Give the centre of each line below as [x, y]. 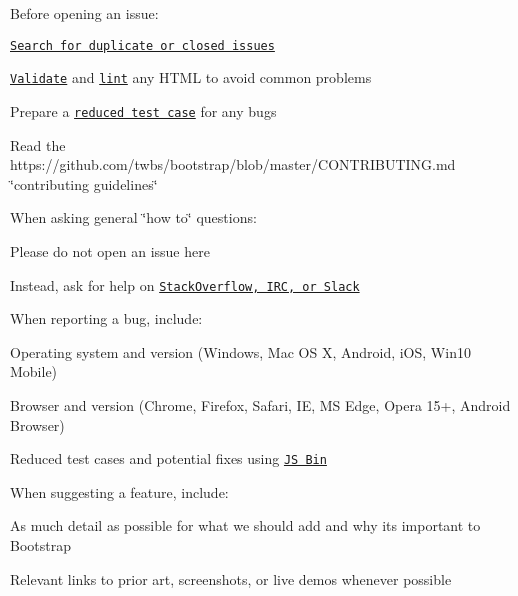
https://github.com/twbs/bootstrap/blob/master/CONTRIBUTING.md [233, 164]
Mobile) [34, 371]
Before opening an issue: [84, 13]
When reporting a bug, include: [106, 318]
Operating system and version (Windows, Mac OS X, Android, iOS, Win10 [240, 351]
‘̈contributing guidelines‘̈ [84, 183]
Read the [38, 144]
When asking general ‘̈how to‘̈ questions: [133, 217]
